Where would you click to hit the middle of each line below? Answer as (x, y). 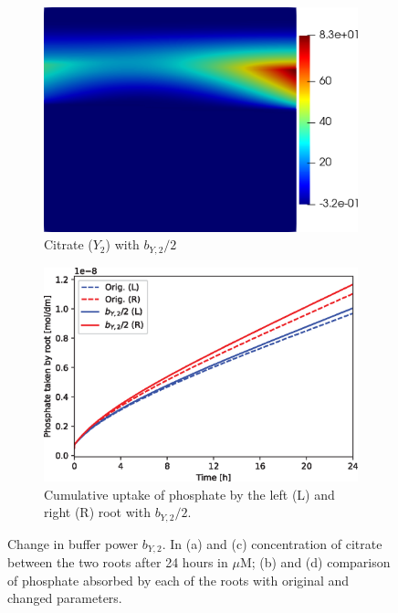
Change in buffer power (73, 543)
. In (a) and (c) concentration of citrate (272, 543)
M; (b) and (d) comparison (315, 562)
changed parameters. (65, 598)
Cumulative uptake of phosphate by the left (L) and (189, 494)
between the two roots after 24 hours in (118, 562)
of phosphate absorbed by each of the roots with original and (178, 580)
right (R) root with (97, 512)
